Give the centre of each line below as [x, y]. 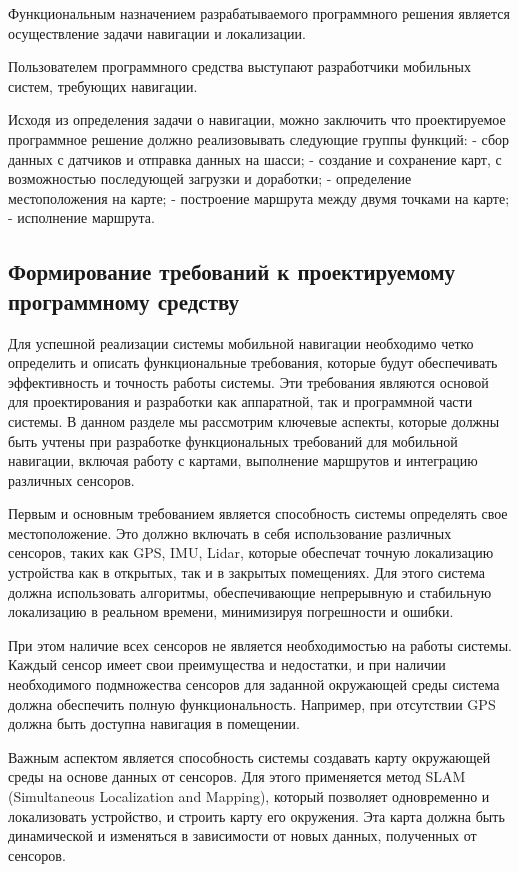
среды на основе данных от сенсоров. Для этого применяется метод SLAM [237, 776]
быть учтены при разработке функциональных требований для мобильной [233, 440]
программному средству [124, 300]
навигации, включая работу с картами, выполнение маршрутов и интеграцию [243, 460]
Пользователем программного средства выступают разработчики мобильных [239, 66]
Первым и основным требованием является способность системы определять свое [258, 513]
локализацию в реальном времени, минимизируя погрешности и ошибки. [231, 611]
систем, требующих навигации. [103, 85]
